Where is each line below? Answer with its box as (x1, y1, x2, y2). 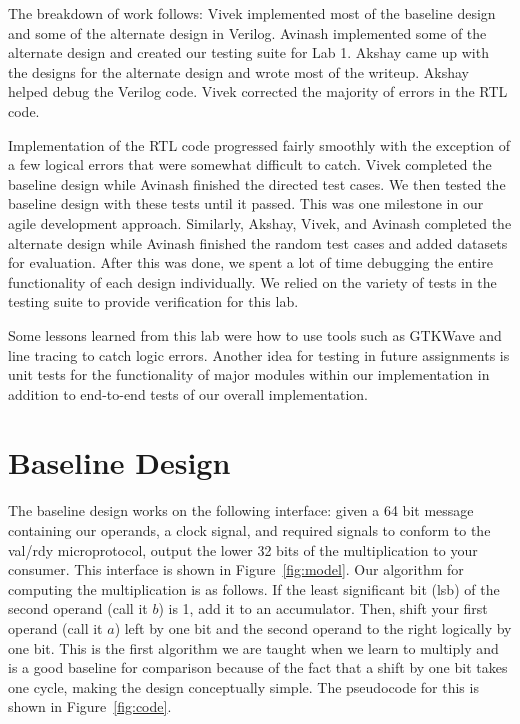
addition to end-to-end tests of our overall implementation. (8, 383, 368, 404)
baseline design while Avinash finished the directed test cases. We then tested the (8, 173, 506, 194)
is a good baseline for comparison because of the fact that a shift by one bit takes (8, 657, 508, 678)
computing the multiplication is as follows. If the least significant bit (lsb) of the (8, 578, 500, 599)
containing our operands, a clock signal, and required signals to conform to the (8, 520, 491, 540)
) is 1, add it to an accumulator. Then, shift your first (158, 598, 488, 619)
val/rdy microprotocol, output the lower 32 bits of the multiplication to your (8, 539, 478, 560)
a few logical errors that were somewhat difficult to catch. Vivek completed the (8, 154, 492, 175)
